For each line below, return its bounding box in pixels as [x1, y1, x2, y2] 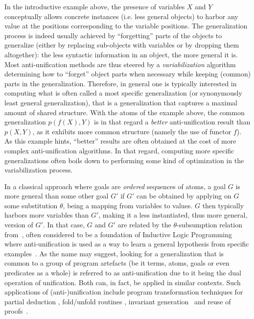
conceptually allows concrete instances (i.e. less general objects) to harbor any [4, 11, 238, 21]
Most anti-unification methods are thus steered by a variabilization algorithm [4, 59, 236, 69]
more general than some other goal [4, 191, 109, 201]
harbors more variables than [4, 210, 89, 220]
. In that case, [43, 220, 85, 230]
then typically [202, 200, 244, 210]
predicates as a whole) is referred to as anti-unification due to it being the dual [4, 268, 241, 278]
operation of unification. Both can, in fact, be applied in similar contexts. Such [4, 277, 241, 287]
